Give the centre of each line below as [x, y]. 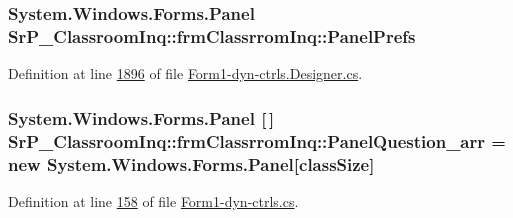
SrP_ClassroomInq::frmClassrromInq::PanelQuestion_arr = [257, 140]
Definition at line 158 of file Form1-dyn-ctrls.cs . [153, 200]
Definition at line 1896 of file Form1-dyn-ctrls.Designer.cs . [185, 73]
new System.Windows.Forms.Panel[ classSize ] [191, 163]
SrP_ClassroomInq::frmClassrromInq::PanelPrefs [212, 35]
